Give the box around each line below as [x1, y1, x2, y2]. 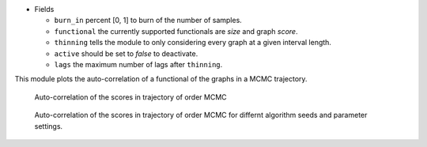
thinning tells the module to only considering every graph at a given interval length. [54, 38, 332, 47]
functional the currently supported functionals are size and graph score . [54, 26, 298, 36]
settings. [34, 121, 63, 130]
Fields [34, 5, 55, 13]
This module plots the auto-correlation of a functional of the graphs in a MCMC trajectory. [14, 74, 308, 84]
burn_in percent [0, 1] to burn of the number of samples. [54, 16, 243, 25]
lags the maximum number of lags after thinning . [54, 59, 223, 69]
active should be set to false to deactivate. [54, 48, 198, 58]
